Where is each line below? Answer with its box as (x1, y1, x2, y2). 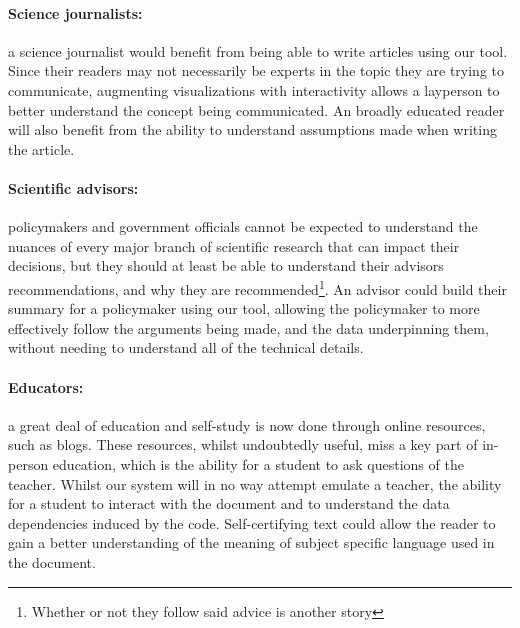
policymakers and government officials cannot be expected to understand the (8, 216, 478, 237)
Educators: (8, 376, 84, 397)
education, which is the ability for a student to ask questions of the (52, 453, 464, 474)
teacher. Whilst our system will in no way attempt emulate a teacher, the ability (8, 473, 502, 494)
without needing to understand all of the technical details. (8, 337, 364, 358)
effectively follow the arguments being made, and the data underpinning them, (8, 317, 489, 338)
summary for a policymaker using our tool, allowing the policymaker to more (8, 298, 480, 319)
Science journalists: (8, 2, 143, 23)
